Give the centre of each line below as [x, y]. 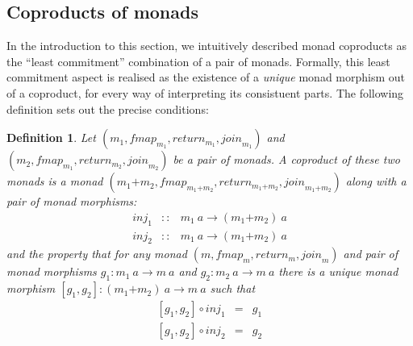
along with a [376, 181]
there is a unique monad [338, 271]
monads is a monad [55, 181]
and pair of [371, 254]
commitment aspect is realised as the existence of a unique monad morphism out [206, 77]
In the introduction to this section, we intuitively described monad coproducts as [206, 46]
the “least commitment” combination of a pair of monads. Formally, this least [198, 61]
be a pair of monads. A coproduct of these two [286, 159]
